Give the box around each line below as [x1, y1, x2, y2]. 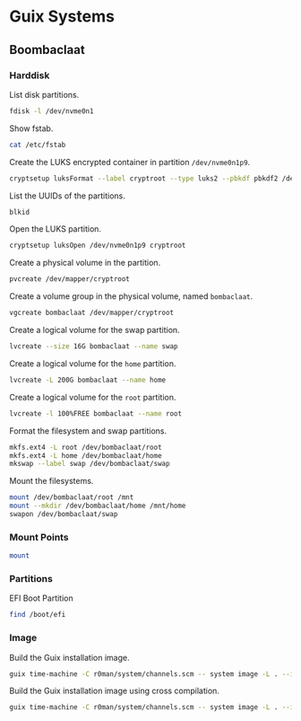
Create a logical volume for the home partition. [9, 357, 176, 369]
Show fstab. [9, 123, 54, 134]
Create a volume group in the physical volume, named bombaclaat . [9, 291, 254, 302]
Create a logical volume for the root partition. [9, 391, 176, 402]
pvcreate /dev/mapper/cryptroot [9, 275, 130, 284]
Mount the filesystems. [9, 476, 94, 487]
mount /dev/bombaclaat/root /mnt [9, 493, 134, 502]
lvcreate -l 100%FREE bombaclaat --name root [9, 409, 182, 418]
